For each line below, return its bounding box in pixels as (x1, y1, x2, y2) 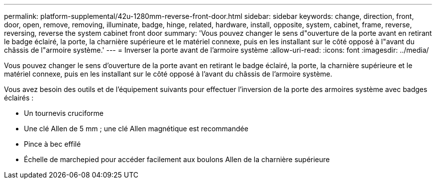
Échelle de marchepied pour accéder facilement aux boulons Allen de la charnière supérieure (24, 155, 330, 164)
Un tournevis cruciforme (24, 109, 104, 117)
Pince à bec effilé (24, 140, 81, 148)
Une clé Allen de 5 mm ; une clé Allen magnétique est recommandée (24, 124, 248, 133)
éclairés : (4, 93, 34, 102)
